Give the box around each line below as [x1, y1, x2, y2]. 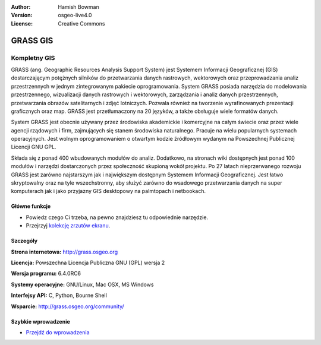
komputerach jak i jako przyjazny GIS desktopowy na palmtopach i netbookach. [11, 188, 206, 195]
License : [11, 20, 33, 27]
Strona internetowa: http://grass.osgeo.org [11, 248, 118, 255]
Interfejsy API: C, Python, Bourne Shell [11, 292, 107, 299]
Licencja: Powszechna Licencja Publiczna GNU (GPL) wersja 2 [11, 259, 165, 266]
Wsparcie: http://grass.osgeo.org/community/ [11, 303, 124, 310]
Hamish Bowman [58, 4, 99, 10]
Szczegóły [11, 238, 38, 245]
